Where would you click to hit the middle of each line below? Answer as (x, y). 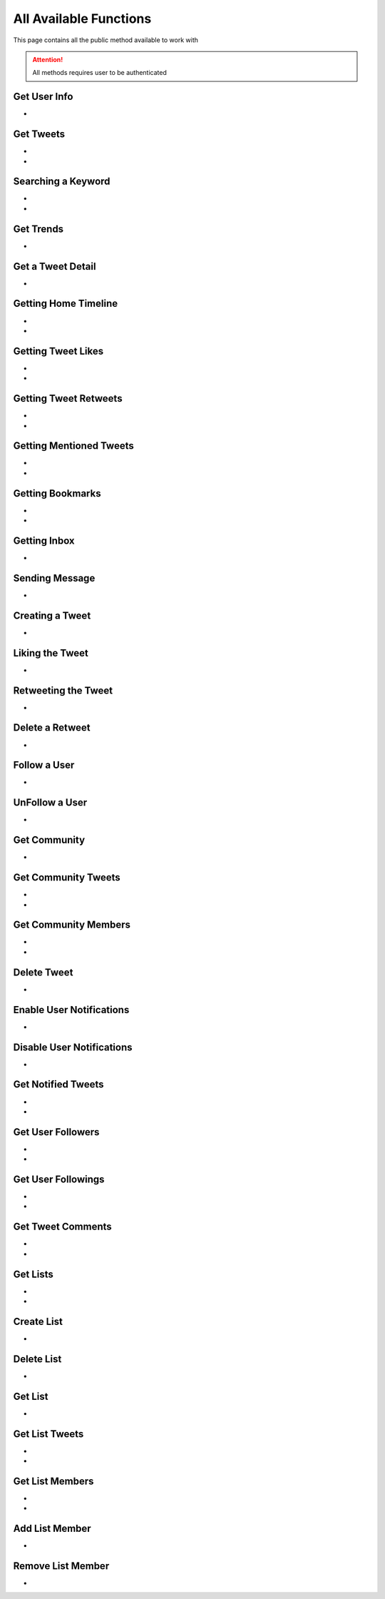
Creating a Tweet (52, 615)
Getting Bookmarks (57, 493)
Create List (38, 1321)
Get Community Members (72, 925)
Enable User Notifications (71, 1010)
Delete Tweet (43, 972)
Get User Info (43, 97)
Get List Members (53, 1481)
